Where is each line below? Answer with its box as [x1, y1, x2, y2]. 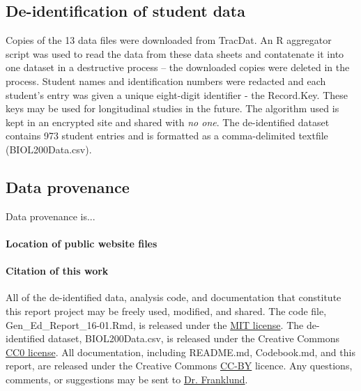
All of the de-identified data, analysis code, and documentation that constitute [6, 290, 341, 305]
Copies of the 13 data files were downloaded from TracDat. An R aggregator [6, 33, 332, 47]
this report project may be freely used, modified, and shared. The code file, [6, 303, 327, 318]
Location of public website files [6, 236, 158, 250]
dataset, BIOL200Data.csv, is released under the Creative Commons [48, 331, 339, 346]
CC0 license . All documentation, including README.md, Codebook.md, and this [6, 344, 355, 359]
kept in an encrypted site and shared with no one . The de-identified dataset [6, 114, 330, 129]
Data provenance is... [6, 208, 95, 223]
